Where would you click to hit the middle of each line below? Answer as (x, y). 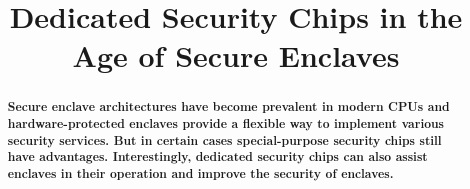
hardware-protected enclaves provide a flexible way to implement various (226, 124)
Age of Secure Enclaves (236, 55)
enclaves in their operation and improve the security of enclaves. (200, 173)
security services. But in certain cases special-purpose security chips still (224, 140)
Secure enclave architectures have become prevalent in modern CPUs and (228, 107)
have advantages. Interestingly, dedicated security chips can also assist (217, 157)
